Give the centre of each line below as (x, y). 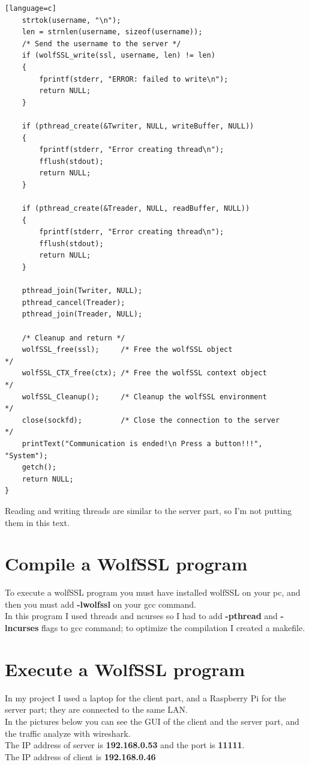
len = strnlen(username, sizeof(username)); (112, 32)
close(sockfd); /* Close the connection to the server (151, 420)
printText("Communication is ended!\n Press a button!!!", (142, 443)
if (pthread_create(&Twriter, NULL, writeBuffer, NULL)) (138, 126)
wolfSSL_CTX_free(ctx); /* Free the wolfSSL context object (144, 373)
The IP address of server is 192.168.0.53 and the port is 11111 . (125, 745)
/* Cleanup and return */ (73, 338)
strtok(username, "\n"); (71, 20)
